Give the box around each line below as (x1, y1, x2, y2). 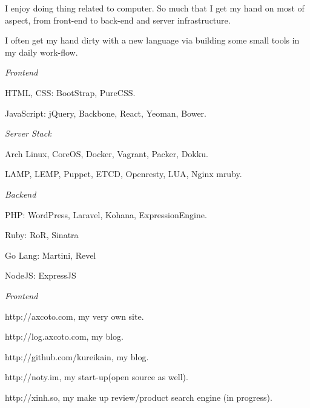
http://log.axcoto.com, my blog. (5, 330, 124, 343)
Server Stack (5, 127, 51, 140)
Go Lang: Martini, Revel (5, 248, 96, 261)
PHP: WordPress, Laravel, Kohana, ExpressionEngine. (5, 208, 207, 221)
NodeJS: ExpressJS (5, 269, 76, 282)
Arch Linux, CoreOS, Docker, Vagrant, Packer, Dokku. (5, 147, 208, 160)
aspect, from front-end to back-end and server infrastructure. (5, 13, 231, 26)
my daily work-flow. (5, 45, 78, 58)
